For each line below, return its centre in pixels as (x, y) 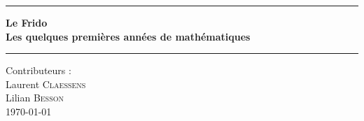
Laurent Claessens (46, 84)
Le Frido (27, 22)
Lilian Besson (35, 98)
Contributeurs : (38, 70)
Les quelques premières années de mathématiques (128, 36)
